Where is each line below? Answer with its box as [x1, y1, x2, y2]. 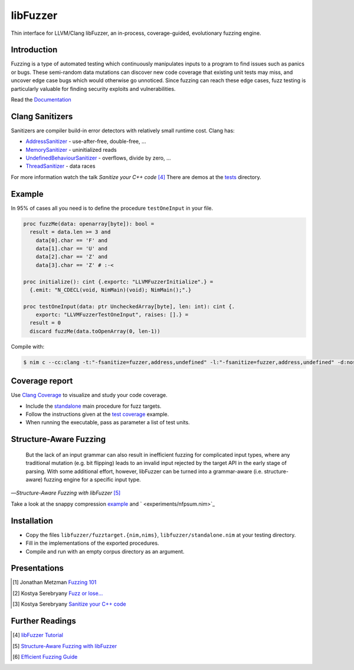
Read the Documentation [11, 96, 72, 103]
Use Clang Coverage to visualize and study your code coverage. [11, 392, 168, 399]
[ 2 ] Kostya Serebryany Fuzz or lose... [12, 590, 103, 597]
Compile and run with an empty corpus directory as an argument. [25, 548, 185, 555]
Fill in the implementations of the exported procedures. [25, 539, 159, 547]
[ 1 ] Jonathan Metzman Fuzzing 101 [12, 579, 97, 586]
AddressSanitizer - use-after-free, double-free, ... [25, 138, 147, 145]
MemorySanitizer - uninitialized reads [25, 146, 117, 153]
